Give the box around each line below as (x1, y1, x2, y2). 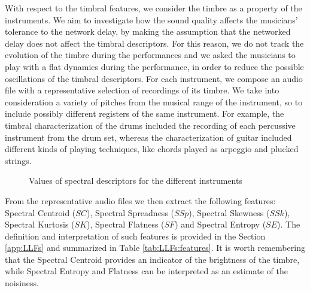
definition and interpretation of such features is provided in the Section (5, 229, 266, 242)
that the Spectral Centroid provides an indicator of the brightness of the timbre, (5, 253, 300, 265)
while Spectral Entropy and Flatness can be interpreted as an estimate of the (5, 265, 288, 277)
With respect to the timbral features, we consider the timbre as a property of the (5, 2, 302, 14)
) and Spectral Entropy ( (175, 218, 266, 231)
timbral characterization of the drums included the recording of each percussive (5, 119, 296, 131)
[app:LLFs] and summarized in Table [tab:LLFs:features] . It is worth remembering (5, 241, 305, 254)
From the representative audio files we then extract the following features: (5, 194, 276, 207)
